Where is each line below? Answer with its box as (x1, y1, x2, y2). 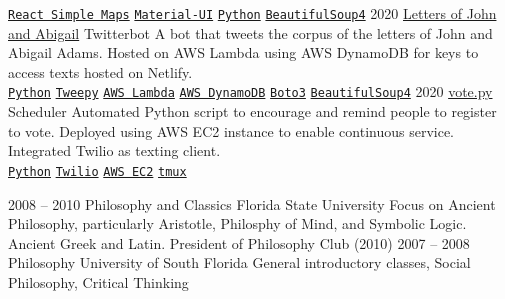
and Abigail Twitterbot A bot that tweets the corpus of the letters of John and (8, 22, 493, 43)
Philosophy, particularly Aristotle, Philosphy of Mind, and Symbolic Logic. (8, 213, 467, 234)
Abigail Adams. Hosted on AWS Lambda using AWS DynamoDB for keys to (8, 42, 479, 63)
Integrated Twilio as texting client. (8, 140, 221, 161)
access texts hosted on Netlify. (8, 61, 193, 82)
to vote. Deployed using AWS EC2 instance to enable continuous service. (8, 120, 454, 141)
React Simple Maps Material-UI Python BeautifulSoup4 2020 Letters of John (8, 3, 497, 23)
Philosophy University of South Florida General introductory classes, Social (8, 252, 471, 273)
